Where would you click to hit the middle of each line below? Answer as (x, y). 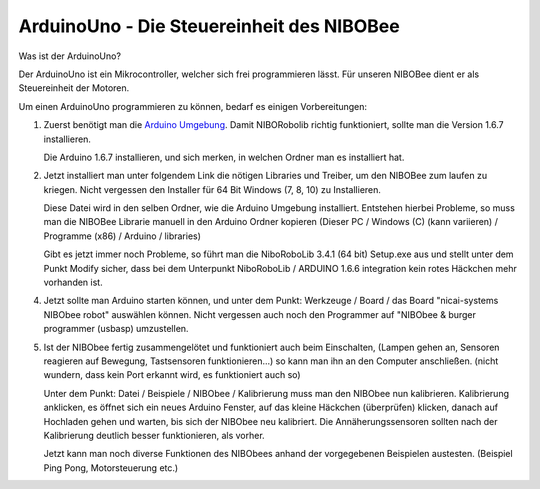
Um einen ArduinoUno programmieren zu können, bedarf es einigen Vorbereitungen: (193, 106)
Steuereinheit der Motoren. (74, 88)
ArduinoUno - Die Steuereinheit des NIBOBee (209, 26)
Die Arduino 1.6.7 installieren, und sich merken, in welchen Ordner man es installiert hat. (224, 157)
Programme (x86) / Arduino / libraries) (122, 236)
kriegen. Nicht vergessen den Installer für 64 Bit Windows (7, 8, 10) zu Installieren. (212, 189)
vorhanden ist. (73, 282)
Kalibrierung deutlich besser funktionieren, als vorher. (154, 435)
